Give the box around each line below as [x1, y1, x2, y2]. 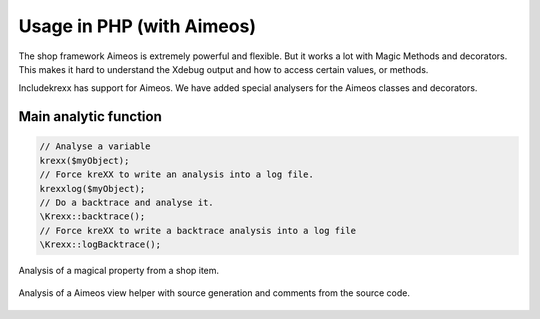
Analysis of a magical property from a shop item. [18, 265, 220, 277]
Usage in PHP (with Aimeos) [18, 15, 257, 37]
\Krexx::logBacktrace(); [39, 239, 162, 250]
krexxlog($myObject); [39, 183, 146, 194]
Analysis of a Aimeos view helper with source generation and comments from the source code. [18, 287, 410, 299]
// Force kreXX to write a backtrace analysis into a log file [39, 225, 357, 236]
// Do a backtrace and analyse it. [39, 196, 214, 208]
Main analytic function [18, 108, 162, 125]
